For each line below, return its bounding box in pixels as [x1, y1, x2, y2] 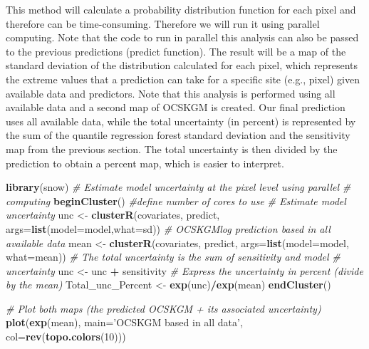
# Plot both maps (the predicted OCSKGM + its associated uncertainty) [6, 301, 321, 316]
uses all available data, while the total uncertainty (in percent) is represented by [6, 113, 356, 128]
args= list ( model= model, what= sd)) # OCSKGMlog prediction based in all [6, 221, 331, 236]
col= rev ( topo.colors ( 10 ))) [6, 329, 126, 344]
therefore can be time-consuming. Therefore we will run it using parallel [6, 16, 320, 31]
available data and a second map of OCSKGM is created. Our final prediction [6, 100, 345, 115]
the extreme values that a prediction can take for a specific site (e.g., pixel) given [6, 71, 360, 86]
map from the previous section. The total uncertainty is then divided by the [6, 141, 338, 156]
